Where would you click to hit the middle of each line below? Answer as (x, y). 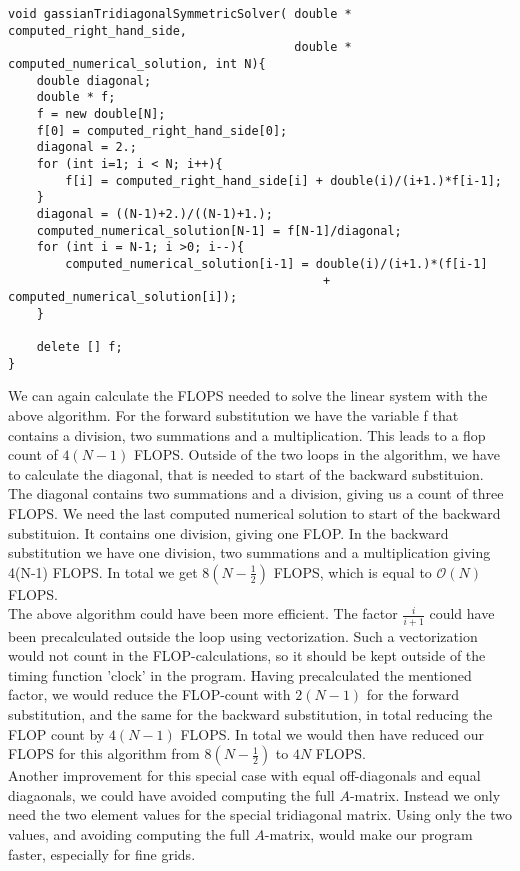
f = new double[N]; (101, 113)
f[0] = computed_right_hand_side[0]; (162, 130)
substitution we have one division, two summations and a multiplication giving (249, 552)
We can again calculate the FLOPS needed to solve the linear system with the (248, 395)
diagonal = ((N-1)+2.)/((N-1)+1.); (154, 213)
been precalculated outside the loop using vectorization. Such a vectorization (243, 635)
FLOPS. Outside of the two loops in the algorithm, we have (316, 454)
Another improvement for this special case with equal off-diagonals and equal (244, 775)
